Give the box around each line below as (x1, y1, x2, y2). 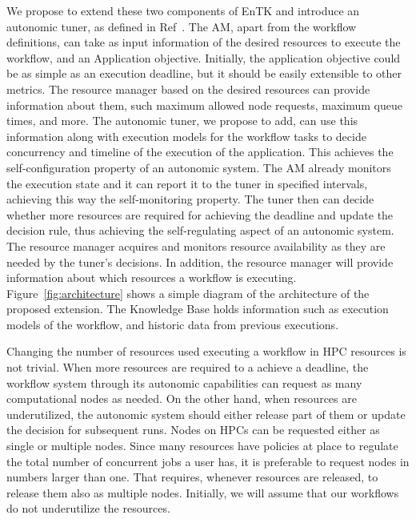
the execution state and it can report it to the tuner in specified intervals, (6, 175, 368, 191)
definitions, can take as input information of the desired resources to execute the (6, 34, 401, 50)
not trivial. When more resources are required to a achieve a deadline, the (6, 359, 369, 376)
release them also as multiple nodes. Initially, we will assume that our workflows (6, 484, 399, 501)
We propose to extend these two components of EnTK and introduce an (6, 2, 360, 18)
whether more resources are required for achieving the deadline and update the (6, 206, 394, 223)
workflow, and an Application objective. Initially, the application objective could (6, 49, 401, 66)
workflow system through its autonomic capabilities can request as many (6, 374, 362, 391)
